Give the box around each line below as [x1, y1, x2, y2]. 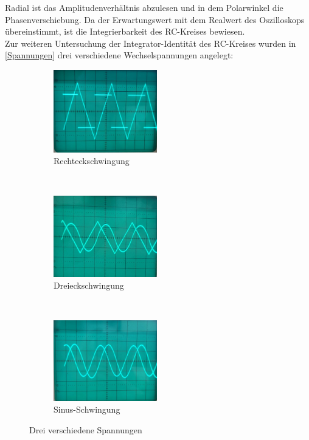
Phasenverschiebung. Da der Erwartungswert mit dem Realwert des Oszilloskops [5, 13, 305, 26]
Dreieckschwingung [54, 279, 124, 292]
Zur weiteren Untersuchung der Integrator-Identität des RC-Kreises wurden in [5, 36, 296, 49]
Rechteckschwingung [54, 154, 130, 167]
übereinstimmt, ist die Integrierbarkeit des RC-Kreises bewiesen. [5, 25, 245, 38]
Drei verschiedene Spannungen [29, 423, 142, 436]
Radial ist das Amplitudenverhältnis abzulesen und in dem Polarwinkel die [5, 1, 283, 13]
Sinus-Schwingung [54, 403, 120, 416]
